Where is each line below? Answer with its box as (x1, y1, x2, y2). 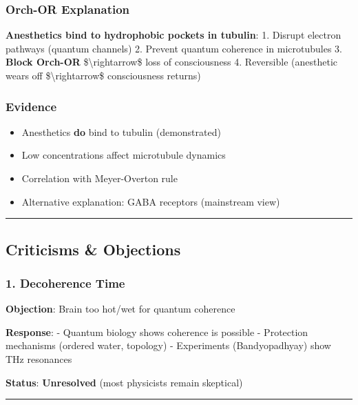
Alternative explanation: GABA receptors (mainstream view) (21, 194, 280, 208)
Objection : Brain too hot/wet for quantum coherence (6, 302, 235, 316)
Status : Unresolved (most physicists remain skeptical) (6, 375, 243, 389)
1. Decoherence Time (6, 274, 125, 291)
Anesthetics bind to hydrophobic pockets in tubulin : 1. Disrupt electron (6, 28, 341, 42)
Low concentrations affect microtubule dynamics (21, 148, 226, 162)
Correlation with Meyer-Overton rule (21, 171, 178, 185)
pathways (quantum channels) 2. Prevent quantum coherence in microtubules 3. (6, 41, 342, 55)
